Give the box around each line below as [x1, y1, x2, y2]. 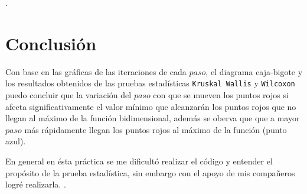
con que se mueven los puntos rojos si [153, 88, 289, 101]
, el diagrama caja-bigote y [205, 65, 303, 77]
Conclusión [5, 31, 97, 55]
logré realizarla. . [5, 178, 66, 190]
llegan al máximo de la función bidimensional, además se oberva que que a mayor [5, 112, 300, 124]
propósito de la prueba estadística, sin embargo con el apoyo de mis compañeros [5, 166, 295, 179]
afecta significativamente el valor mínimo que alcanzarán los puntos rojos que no [5, 100, 296, 112]
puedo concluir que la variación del [5, 88, 132, 101]
